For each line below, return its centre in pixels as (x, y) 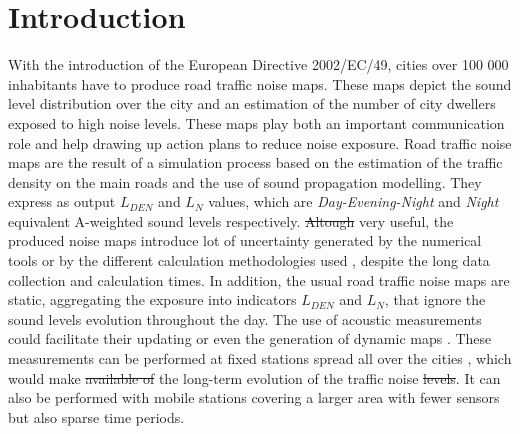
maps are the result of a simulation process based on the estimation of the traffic (255, 162)
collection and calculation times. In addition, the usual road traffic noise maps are (259, 279)
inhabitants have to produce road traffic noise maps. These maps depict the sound (260, 83)
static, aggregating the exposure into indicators (152, 299)
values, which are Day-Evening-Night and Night (353, 201)
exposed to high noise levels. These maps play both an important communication (256, 122)
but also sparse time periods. (96, 416)
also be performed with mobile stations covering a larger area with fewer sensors (254, 397)
